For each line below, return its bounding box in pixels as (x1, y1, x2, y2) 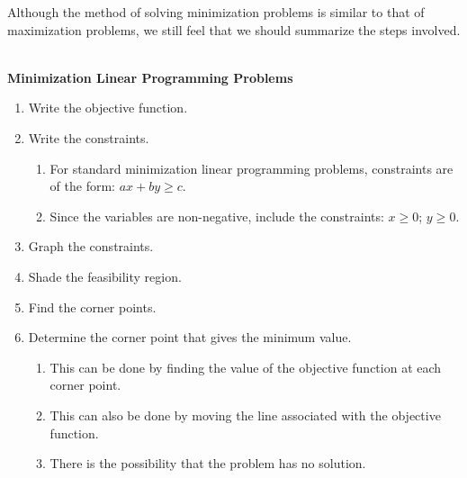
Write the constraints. (28, 128, 149, 147)
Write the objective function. (28, 98, 188, 117)
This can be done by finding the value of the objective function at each (49, 357, 442, 376)
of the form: (49, 176, 115, 195)
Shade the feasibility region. (28, 266, 182, 285)
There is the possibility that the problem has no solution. (49, 454, 366, 473)
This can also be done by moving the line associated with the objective (49, 405, 441, 424)
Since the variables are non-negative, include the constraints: (49, 206, 384, 225)
